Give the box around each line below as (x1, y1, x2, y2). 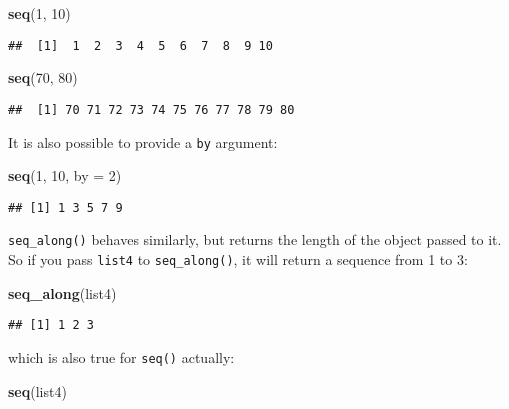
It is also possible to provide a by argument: (8, 131, 278, 152)
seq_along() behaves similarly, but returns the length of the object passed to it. (8, 229, 502, 250)
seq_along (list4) (8, 282, 117, 303)
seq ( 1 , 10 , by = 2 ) (8, 165, 122, 186)
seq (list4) (8, 380, 67, 401)
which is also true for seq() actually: (8, 346, 235, 367)
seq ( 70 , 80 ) (8, 67, 78, 88)
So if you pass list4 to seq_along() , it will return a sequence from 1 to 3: (8, 249, 468, 270)
